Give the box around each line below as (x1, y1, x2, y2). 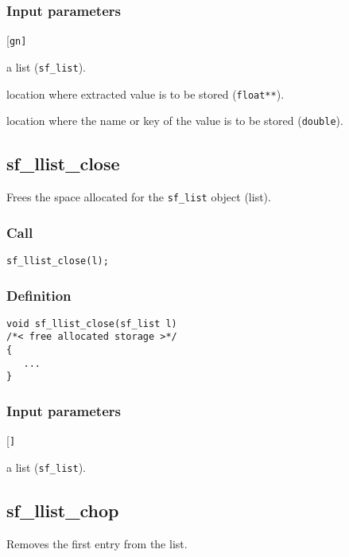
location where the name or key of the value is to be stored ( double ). (6, 112, 343, 129)
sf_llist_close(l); (6, 255, 109, 267)
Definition (6, 285, 72, 305)
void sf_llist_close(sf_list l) (6, 317, 177, 329)
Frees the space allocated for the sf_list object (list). (6, 189, 271, 205)
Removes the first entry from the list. (6, 535, 188, 551)
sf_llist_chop (6, 498, 119, 522)
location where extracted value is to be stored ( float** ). (6, 85, 285, 102)
